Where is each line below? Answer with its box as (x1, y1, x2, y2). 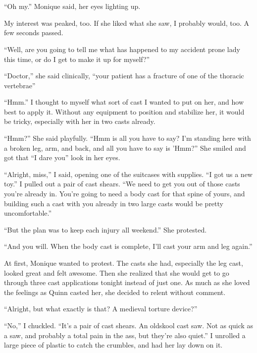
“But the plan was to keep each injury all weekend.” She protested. (4, 224, 207, 235)
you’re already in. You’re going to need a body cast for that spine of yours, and (4, 188, 245, 199)
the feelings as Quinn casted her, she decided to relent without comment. (4, 287, 226, 297)
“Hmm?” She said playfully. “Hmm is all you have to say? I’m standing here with (4, 133, 251, 143)
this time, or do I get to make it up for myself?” (4, 54, 150, 64)
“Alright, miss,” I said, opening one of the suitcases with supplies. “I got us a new (4, 169, 253, 179)
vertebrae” (4, 80, 36, 90)
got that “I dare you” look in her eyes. (4, 152, 120, 163)
